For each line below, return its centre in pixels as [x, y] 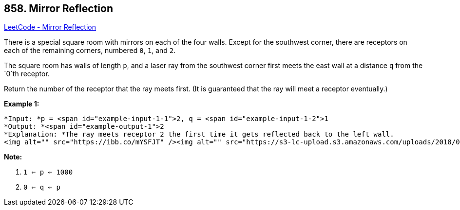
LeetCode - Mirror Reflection [50, 27]
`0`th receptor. [27, 74]
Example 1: [22, 104]
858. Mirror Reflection [58, 9]
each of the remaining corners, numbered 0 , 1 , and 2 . [90, 51]
